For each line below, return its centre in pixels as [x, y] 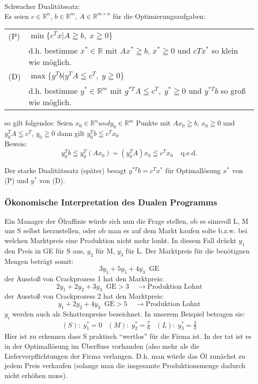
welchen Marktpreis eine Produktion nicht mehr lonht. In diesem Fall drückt [121, 240]
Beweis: [16, 143]
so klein [225, 51]
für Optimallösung [193, 170]
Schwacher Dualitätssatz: [42, 6]
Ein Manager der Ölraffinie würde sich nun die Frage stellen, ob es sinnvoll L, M [127, 221]
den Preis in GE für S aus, [45, 250]
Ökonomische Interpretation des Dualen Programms [111, 202]
